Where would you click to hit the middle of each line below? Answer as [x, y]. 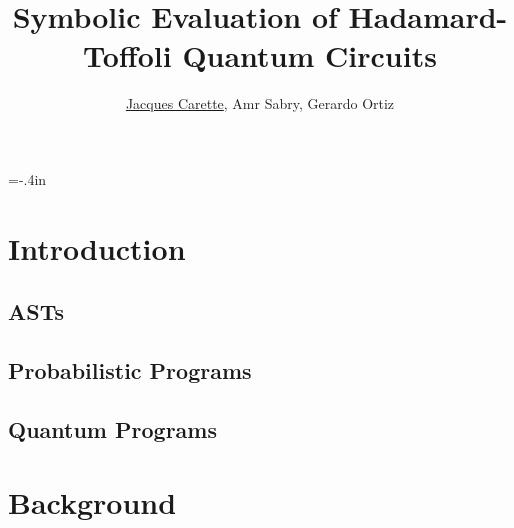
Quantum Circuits [309, 55]
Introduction [97, 247]
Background [92, 502]
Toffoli [127, 55]
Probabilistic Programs [130, 370]
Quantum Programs [112, 428]
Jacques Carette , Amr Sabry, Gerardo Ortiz [260, 103]
